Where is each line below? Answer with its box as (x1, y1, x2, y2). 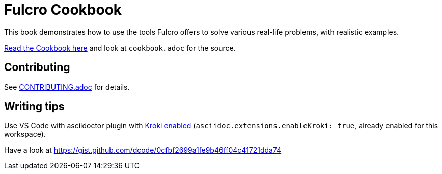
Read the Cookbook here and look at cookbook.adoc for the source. (4, 43, 236, 52)
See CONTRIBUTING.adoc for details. (4, 82, 130, 91)
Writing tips (4, 100, 65, 113)
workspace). (4, 130, 46, 139)
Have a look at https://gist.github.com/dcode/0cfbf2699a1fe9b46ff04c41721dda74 (4, 146, 282, 155)
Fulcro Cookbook (4, 1, 122, 18)
